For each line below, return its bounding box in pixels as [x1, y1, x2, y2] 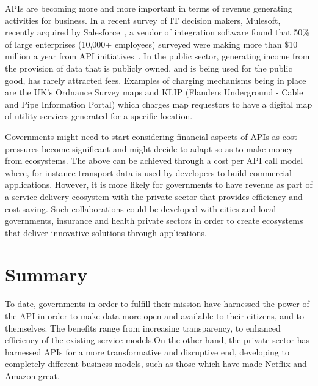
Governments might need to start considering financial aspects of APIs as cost [5, 130, 297, 143]
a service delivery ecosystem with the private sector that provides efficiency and [5, 190, 303, 202]
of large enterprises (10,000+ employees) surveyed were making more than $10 [5, 37, 298, 50]
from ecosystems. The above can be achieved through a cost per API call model [5, 154, 303, 167]
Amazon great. [5, 369, 60, 382]
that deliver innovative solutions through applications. [5, 226, 207, 239]
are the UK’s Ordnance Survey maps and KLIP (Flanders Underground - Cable [5, 86, 303, 98]
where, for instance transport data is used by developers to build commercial [5, 166, 292, 179]
